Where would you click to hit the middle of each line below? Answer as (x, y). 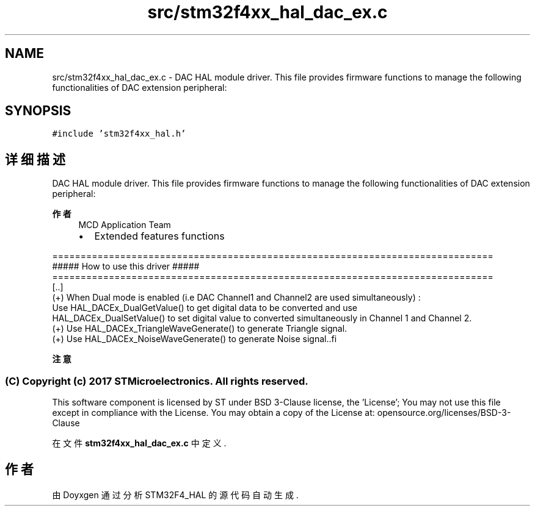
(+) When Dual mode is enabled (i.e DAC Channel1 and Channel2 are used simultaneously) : (236, 298)
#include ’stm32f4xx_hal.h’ (119, 134)
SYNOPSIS (38, 111)
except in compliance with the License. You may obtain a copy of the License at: (213, 413)
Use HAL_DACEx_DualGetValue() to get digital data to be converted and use (205, 308)
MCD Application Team (125, 225)
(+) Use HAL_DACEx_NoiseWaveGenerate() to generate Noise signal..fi (195, 339)
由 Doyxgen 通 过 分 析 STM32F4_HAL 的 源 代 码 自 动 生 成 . (175, 495)
